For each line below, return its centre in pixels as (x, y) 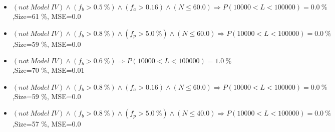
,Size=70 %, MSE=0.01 (48, 70)
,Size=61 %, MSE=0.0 (47, 16)
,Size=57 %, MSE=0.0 (47, 124)
